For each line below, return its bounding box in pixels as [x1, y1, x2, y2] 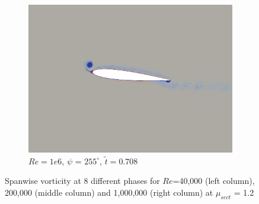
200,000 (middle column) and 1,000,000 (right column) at [5, 186, 213, 199]
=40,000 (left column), [172, 174, 255, 187]
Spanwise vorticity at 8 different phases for [5, 174, 160, 187]
